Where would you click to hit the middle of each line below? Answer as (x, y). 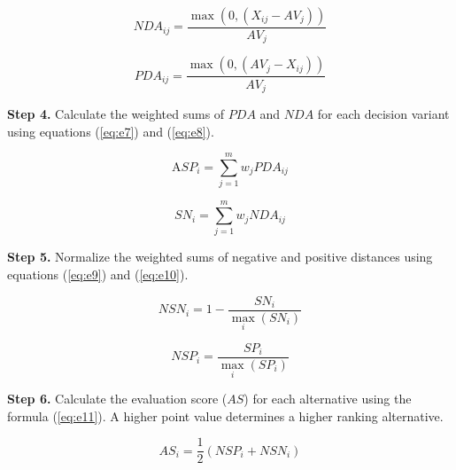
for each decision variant (383, 113)
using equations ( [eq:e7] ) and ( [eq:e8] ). (111, 131)
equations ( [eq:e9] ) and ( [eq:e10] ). (98, 274)
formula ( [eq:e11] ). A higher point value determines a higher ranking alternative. (225, 415)
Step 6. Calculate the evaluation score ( (117, 399)
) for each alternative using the (328, 399)
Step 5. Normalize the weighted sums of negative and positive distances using (220, 257)
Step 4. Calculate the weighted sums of (116, 113)
